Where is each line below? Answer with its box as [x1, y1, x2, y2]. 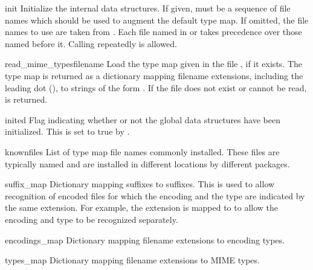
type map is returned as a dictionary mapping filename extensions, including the [5, 69, 303, 82]
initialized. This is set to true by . [5, 125, 130, 138]
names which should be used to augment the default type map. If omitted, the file [5, 13, 309, 26]
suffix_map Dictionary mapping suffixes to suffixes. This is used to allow [5, 178, 275, 190]
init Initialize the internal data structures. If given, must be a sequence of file [5, 2, 291, 14]
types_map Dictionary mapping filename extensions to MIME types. [5, 254, 260, 266]
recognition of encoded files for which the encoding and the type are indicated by [5, 189, 305, 202]
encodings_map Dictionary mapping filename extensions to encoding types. [5, 233, 285, 246]
